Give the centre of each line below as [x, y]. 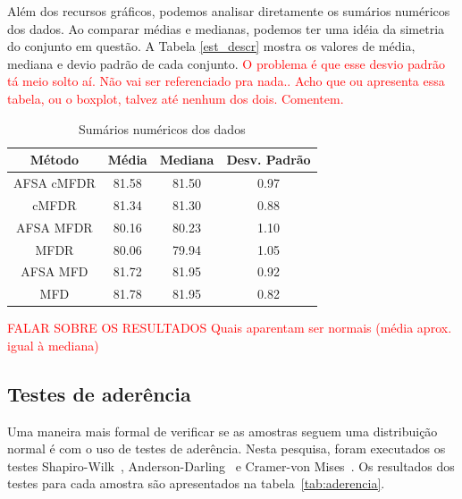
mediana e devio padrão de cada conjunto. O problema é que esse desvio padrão [226, 63]
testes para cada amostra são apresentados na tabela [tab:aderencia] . [196, 483]
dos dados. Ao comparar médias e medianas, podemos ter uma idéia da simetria [226, 28]
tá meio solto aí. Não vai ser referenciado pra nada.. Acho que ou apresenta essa [226, 81]
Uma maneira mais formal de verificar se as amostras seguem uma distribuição [223, 431]
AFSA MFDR [55, 227]
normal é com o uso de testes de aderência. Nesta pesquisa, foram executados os [227, 448]
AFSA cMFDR [55, 182]
